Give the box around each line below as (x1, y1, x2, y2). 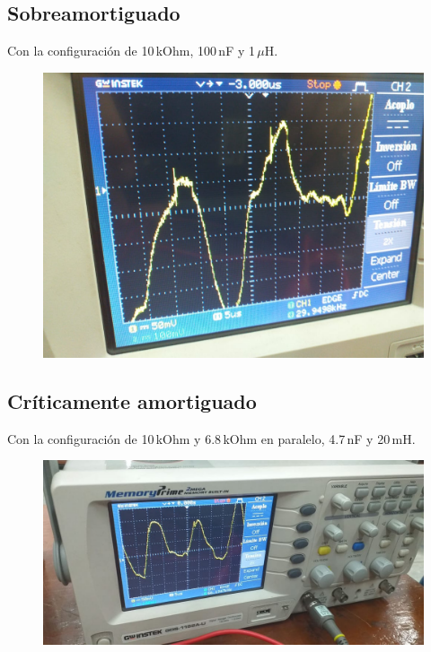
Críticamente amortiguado (7, 387, 257, 414)
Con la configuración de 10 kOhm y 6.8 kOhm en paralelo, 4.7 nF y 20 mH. (7, 429, 416, 448)
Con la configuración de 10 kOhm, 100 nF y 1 (7, 41, 255, 60)
